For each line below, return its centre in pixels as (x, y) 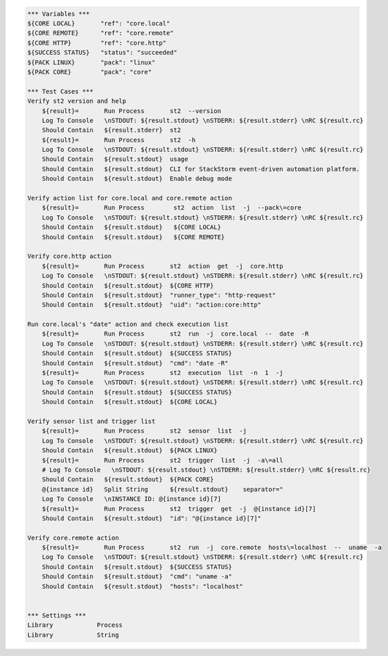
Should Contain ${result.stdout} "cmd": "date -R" (135, 363)
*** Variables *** (59, 14)
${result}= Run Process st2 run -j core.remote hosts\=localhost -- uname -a (212, 547)
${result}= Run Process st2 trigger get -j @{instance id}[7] (179, 509)
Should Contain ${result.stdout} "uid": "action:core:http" (152, 305)
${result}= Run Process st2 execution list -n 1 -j (162, 373)
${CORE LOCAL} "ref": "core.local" (99, 23)
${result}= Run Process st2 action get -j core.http (162, 266)
